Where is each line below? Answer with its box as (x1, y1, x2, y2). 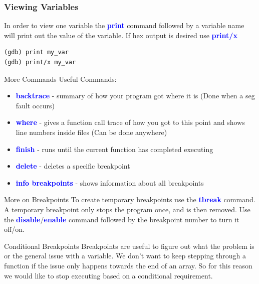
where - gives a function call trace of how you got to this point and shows (16, 117, 245, 127)
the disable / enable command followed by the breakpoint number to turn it (4, 214, 239, 224)
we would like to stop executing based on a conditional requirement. (4, 270, 213, 280)
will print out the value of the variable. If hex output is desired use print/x (4, 30, 237, 40)
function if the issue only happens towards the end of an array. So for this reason (4, 260, 252, 270)
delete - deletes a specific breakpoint (16, 161, 130, 171)
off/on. (4, 224, 25, 234)
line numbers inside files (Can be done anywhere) (16, 126, 167, 137)
